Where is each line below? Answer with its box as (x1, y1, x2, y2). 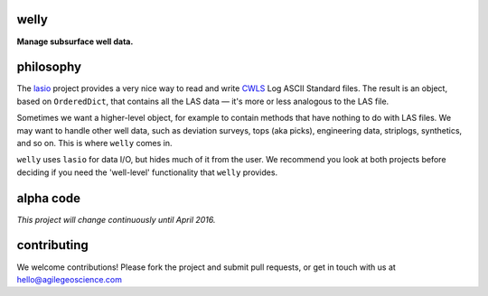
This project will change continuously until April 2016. (16, 214, 216, 225)
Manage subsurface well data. (16, 36, 134, 47)
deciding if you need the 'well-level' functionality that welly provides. (16, 167, 278, 178)
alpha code (16, 190, 81, 206)
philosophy (16, 60, 81, 75)
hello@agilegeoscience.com (16, 273, 122, 284)
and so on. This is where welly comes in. (16, 137, 173, 148)
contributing (16, 237, 89, 253)
